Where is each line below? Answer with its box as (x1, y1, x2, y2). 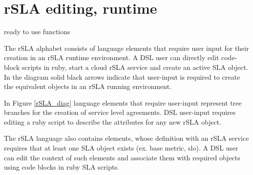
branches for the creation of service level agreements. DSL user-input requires (4, 107, 236, 117)
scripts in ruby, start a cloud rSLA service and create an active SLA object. (21, 62, 248, 72)
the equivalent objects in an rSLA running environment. (4, 81, 172, 91)
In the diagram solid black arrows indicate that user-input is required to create (4, 71, 240, 82)
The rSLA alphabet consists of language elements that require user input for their (4, 43, 249, 53)
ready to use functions (4, 26, 70, 37)
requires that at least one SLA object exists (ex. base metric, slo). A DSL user (4, 143, 238, 153)
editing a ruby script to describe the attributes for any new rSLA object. (4, 116, 222, 127)
